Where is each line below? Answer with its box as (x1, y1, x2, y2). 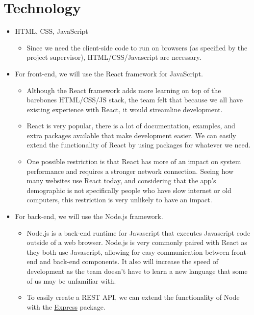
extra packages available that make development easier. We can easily (26, 130, 236, 140)
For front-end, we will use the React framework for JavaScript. (15, 68, 203, 78)
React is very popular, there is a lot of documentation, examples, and (26, 121, 235, 131)
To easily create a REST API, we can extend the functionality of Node (26, 292, 240, 302)
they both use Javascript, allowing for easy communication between (26, 246, 229, 257)
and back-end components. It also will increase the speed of (40, 256, 218, 267)
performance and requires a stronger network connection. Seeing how (26, 166, 234, 176)
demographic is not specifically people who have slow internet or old (26, 185, 231, 195)
